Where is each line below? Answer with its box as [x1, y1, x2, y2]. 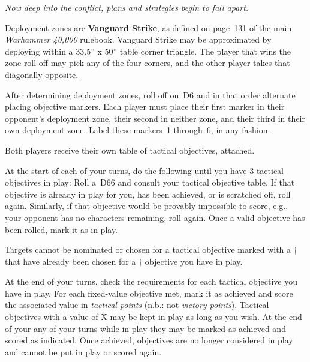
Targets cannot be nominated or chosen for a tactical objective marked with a [5, 243, 291, 256]
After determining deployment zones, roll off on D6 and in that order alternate [5, 88, 296, 101]
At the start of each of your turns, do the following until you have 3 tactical [5, 164, 284, 176]
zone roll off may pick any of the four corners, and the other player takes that [5, 56, 290, 69]
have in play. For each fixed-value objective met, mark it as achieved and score [5, 286, 293, 299]
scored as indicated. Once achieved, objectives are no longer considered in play [5, 334, 293, 346]
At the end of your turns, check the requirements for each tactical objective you [5, 275, 297, 288]
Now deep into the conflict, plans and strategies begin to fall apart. [5, 1, 249, 13]
